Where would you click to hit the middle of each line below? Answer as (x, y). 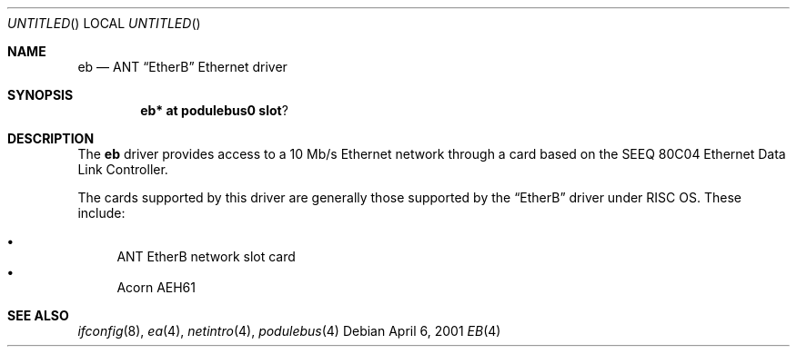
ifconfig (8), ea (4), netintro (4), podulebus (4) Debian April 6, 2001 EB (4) (289, 331)
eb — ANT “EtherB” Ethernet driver (182, 67)
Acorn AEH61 (156, 287)
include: (101, 213)
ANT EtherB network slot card (206, 256)
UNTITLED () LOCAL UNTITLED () (104, 23)
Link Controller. (123, 169)
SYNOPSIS (40, 95)
